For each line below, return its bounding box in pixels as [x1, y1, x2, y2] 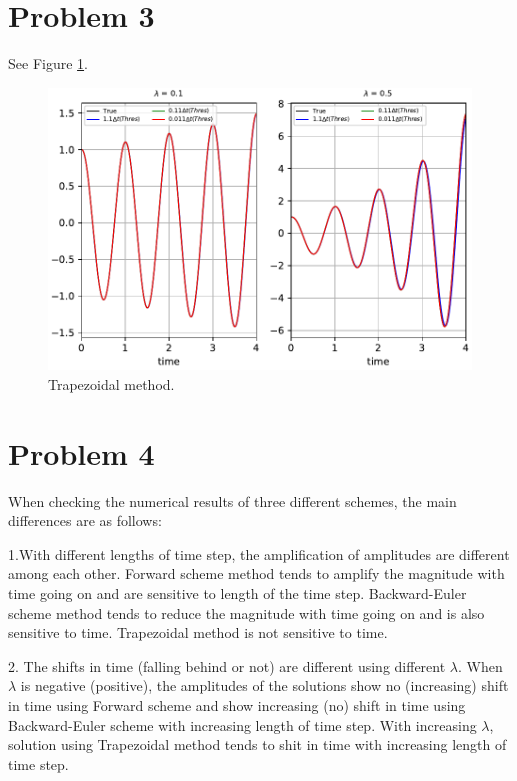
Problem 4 [8, 432, 155, 473]
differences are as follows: [8, 510, 162, 531]
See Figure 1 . [8, 53, 88, 74]
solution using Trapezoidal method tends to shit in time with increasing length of [8, 734, 507, 755]
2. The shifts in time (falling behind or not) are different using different [8, 655, 446, 676]
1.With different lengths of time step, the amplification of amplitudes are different [8, 543, 510, 564]
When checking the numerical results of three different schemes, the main [8, 490, 457, 511]
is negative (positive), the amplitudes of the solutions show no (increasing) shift [20, 675, 509, 696]
